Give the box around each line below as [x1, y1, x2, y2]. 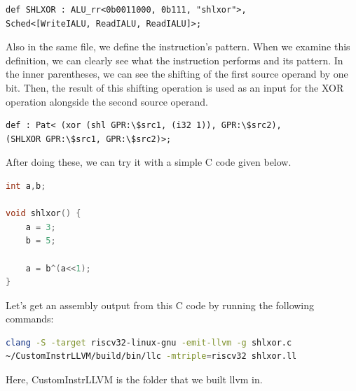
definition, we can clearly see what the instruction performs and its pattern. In [6, 52, 343, 67]
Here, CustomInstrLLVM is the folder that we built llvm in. [6, 372, 263, 387]
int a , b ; [6, 180, 46, 191]
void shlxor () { [6, 208, 81, 219]
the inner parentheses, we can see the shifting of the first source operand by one [6, 66, 348, 81]
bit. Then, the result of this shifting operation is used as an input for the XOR [6, 80, 344, 94]
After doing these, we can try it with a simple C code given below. [6, 155, 292, 169]
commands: [6, 311, 54, 326]
